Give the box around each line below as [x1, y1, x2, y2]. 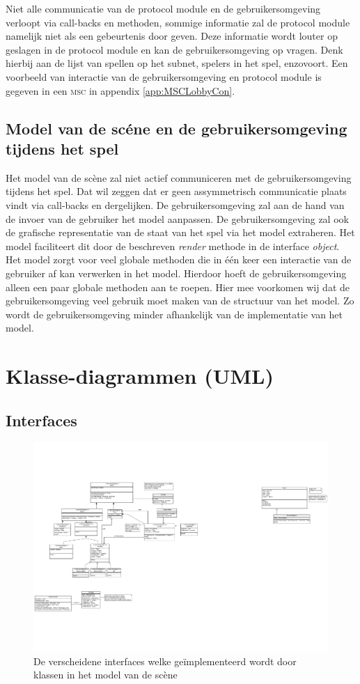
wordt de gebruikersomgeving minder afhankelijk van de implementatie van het [6, 306, 343, 321]
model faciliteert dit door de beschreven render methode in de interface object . [6, 238, 340, 253]
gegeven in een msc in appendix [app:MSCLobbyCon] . [6, 83, 235, 98]
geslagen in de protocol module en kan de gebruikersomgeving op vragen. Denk [6, 42, 343, 56]
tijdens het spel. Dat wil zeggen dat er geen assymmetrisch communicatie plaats [6, 184, 347, 199]
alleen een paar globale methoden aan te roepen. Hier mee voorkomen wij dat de [6, 279, 350, 294]
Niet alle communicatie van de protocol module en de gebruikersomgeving [6, 1, 321, 15]
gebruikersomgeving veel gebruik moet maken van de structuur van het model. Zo [6, 293, 354, 308]
